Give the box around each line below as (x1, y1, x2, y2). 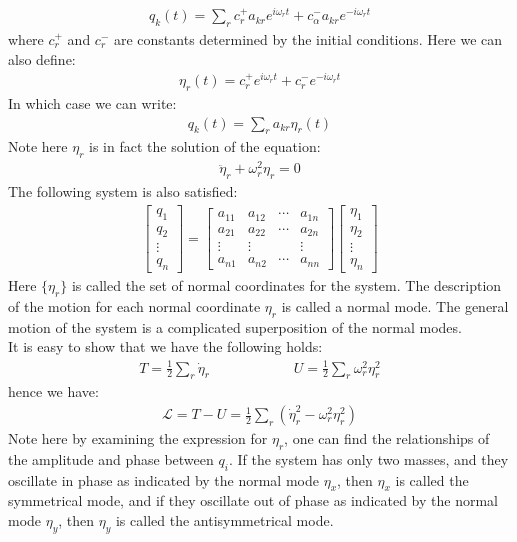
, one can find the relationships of (284, 428, 490, 449)
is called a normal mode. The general (281, 296, 509, 317)
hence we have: (8, 381, 99, 402)
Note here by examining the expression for (8, 428, 268, 449)
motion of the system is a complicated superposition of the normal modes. (8, 316, 462, 337)
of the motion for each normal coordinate (8, 296, 261, 317)
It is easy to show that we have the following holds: (8, 336, 323, 357)
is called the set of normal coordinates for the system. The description (71, 275, 502, 296)
